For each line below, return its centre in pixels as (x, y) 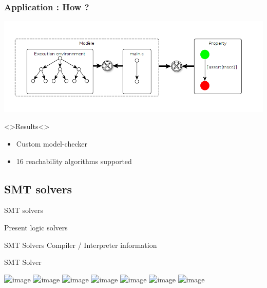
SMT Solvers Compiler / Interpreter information (81, 245)
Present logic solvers (36, 227)
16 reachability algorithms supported (74, 161)
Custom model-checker (52, 144)
